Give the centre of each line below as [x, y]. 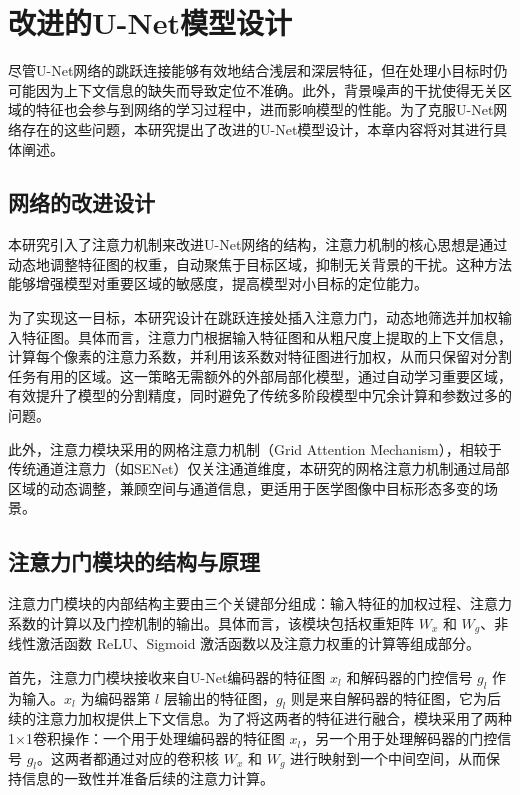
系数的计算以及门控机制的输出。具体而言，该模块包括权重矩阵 [211, 622]
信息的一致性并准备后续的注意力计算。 [147, 778]
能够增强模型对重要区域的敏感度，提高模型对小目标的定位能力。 [218, 283]
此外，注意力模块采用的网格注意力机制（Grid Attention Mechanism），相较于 [255, 448]
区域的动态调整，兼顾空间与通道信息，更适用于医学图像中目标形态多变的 [246, 487]
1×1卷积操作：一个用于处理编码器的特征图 [146, 738]
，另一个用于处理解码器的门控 [399, 738]
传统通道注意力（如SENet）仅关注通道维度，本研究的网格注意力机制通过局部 [259, 468]
